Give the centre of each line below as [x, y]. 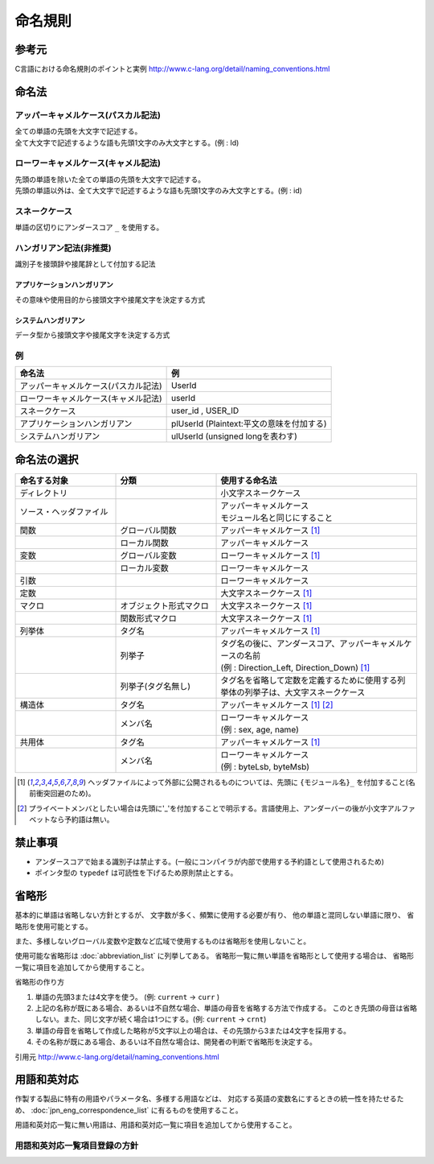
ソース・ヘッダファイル [64, 511]
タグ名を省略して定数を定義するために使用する [309, 680]
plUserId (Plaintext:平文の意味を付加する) [249, 424]
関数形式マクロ [148, 618]
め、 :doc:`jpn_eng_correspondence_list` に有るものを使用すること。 [129, 1110]
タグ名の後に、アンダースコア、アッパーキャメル [312, 643]
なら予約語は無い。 [82, 819]
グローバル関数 [148, 530]
